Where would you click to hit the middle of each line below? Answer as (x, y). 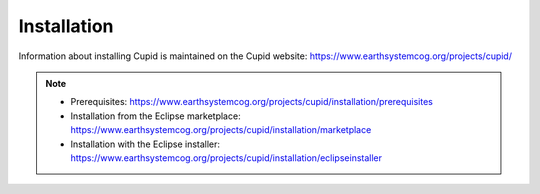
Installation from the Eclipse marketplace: (155, 116)
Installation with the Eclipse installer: (145, 144)
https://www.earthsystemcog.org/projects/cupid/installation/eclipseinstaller (226, 157)
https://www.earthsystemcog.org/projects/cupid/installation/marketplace (221, 130)
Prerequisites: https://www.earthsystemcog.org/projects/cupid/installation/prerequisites (252, 102)
